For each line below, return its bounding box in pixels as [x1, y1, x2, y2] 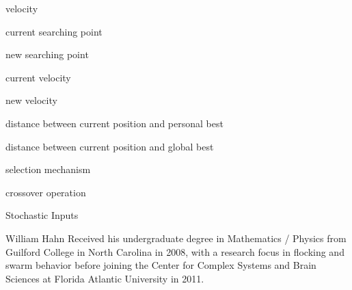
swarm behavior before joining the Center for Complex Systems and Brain [5, 258, 316, 272]
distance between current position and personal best [5, 116, 224, 130]
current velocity [5, 70, 71, 84]
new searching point [5, 47, 89, 62]
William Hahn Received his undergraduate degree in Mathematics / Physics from [5, 230, 347, 245]
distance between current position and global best [5, 139, 214, 153]
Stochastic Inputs [5, 208, 79, 222]
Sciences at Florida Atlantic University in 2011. [5, 271, 204, 285]
